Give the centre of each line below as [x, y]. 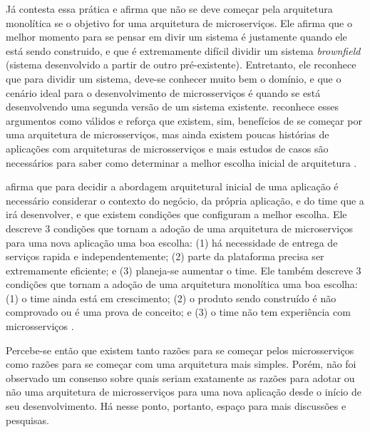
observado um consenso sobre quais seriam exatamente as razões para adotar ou [180, 377]
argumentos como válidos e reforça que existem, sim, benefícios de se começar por [184, 120]
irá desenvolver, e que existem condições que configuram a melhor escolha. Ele [176, 214]
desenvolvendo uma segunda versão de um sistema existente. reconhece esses [172, 107]
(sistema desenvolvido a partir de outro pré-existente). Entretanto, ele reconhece [181, 65]
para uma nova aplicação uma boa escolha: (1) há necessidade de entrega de [172, 242]
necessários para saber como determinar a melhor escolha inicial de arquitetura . [181, 162]
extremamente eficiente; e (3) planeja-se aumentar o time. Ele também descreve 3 [184, 270]
